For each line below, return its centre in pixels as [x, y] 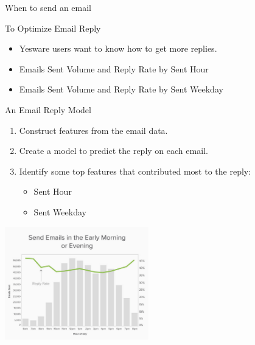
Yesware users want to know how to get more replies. [118, 48]
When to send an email [48, 7]
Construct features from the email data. [93, 130]
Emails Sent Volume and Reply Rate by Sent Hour [114, 68]
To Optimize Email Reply [53, 28]
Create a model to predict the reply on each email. [114, 151]
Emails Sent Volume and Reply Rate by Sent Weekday [121, 89]
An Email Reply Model [48, 109]
